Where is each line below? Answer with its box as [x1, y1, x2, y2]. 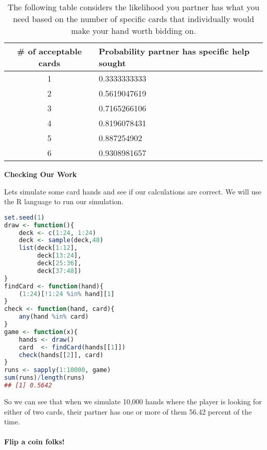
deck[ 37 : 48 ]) [37, 267, 82, 275]
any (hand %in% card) [18, 313, 89, 321]
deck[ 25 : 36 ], [37, 260, 82, 267]
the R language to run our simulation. [4, 196, 124, 207]
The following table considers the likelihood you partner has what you [7, 1, 260, 13]
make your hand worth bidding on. [71, 25, 196, 36]
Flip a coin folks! [4, 436, 65, 447]
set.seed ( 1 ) [4, 213, 45, 221]
